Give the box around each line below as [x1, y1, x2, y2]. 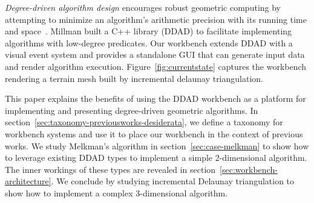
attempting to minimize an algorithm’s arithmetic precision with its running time [5, 13, 307, 25]
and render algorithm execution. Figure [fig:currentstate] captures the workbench [5, 60, 307, 72]
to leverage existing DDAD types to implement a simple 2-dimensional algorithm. [5, 151, 307, 164]
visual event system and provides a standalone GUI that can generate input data [5, 48, 305, 61]
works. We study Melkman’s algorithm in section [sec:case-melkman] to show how [5, 139, 309, 152]
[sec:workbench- [220, 163, 278, 175]
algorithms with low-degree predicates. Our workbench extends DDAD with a [5, 36, 293, 49]
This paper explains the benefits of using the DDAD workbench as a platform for [5, 92, 306, 105]
